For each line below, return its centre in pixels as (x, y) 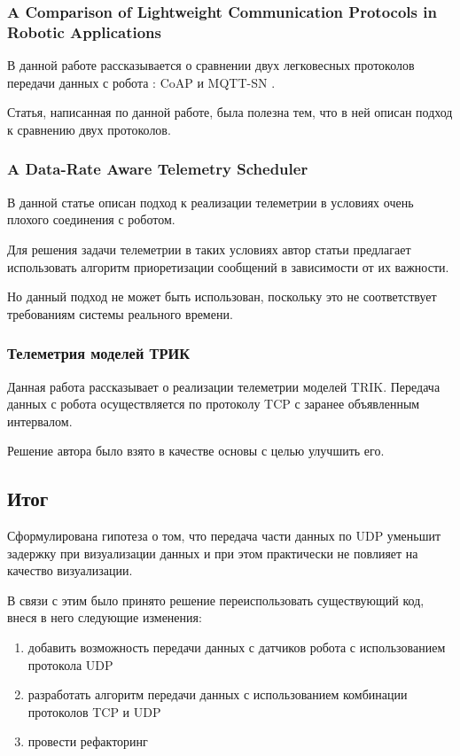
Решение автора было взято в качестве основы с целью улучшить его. (196, 451)
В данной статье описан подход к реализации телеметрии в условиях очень (211, 202)
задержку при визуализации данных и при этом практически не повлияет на (213, 553)
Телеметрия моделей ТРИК (99, 353)
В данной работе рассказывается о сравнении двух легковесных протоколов (211, 65)
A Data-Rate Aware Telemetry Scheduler (158, 169)
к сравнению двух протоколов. (89, 129)
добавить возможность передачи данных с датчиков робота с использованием (237, 647)
